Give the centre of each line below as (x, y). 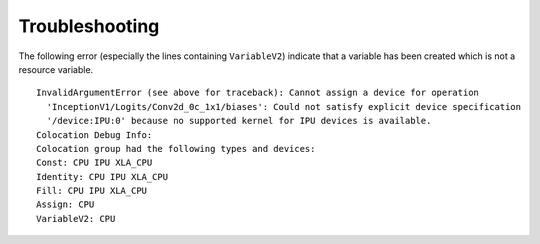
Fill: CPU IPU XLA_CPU (92, 191)
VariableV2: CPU (76, 218)
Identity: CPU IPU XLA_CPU (102, 176)
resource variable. (56, 69)
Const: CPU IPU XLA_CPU (94, 163)
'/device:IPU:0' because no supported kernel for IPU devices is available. (239, 121)
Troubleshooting (89, 26)
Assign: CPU (65, 204)
